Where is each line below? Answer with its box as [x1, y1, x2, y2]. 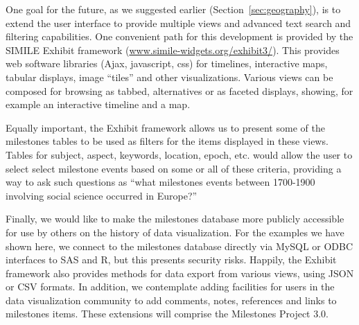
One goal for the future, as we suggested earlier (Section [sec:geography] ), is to [6, 2, 341, 16]
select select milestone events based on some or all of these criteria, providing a [6, 161, 342, 175]
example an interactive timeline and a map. [6, 97, 191, 112]
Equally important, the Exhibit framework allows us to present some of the [6, 120, 325, 134]
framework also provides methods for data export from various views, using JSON [6, 265, 354, 280]
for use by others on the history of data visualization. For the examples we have [6, 225, 344, 239]
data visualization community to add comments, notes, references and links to [6, 292, 337, 307]
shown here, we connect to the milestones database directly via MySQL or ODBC [6, 238, 353, 253]
